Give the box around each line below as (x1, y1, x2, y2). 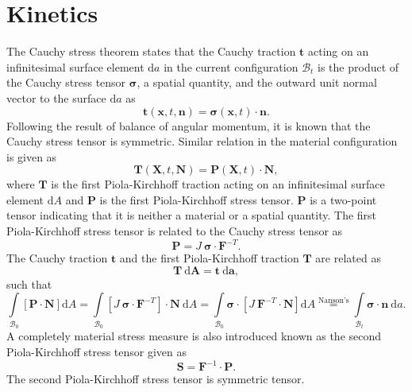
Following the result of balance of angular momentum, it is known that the (6, 117, 371, 134)
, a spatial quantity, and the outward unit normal (137, 74, 377, 91)
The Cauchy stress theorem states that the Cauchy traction (6, 43, 296, 60)
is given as (6, 148, 57, 165)
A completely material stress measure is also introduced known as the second (6, 328, 382, 344)
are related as (315, 250, 381, 266)
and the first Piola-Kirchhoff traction (119, 250, 299, 266)
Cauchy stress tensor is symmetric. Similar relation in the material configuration (6, 133, 398, 149)
